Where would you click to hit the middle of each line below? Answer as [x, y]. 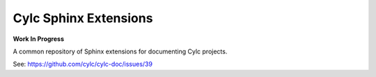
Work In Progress [38, 39]
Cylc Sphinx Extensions [83, 18]
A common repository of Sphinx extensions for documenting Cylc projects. [120, 51]
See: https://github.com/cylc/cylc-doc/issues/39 [83, 64]
